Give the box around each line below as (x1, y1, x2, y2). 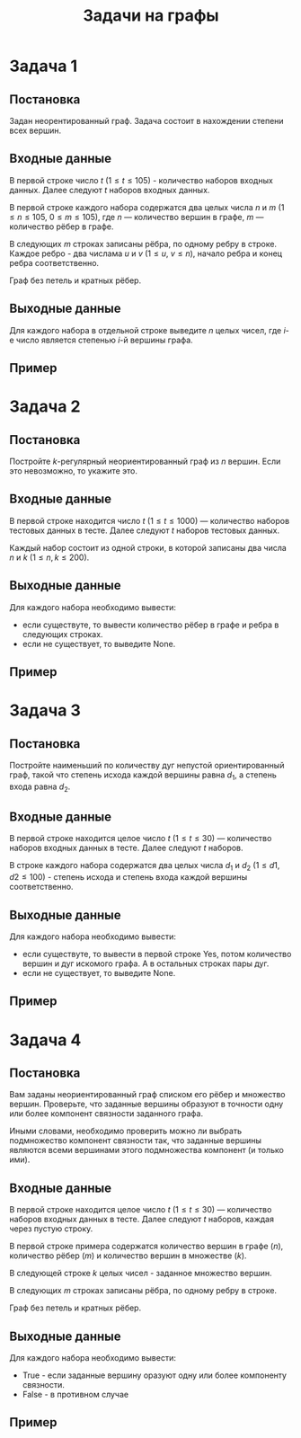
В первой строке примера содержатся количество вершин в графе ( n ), (9, 1241, 284, 1252)
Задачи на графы (83, 5, 219, 26)
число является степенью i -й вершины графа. (16, 334, 193, 345)
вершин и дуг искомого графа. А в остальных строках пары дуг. (22, 958, 270, 969)
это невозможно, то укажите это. (9, 466, 137, 476)
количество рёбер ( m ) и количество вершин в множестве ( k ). (9, 1250, 247, 1261)
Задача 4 (9, 1030, 82, 1050)
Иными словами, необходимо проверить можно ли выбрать (9, 1125, 243, 1137)
